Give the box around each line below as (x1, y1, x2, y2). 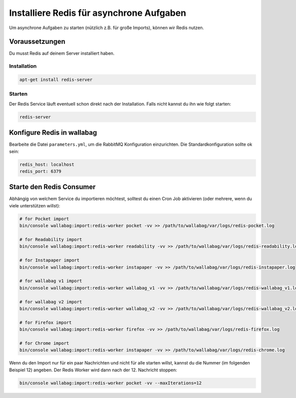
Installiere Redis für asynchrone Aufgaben (9, 7, 186, 18)
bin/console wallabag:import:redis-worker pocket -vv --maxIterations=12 (19, 380, 202, 386)
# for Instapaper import (19, 257, 80, 263)
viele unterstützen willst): (9, 202, 60, 208)
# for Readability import (19, 237, 82, 242)
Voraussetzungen (9, 38, 66, 46)
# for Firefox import (19, 319, 72, 325)
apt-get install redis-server (19, 77, 93, 82)
